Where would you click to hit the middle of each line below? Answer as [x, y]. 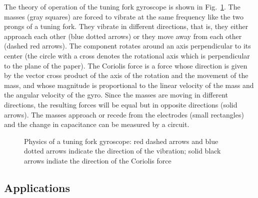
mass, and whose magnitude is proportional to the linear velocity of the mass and [129, 85]
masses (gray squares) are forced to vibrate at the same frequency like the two [124, 16]
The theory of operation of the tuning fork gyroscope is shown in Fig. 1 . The [122, 6]
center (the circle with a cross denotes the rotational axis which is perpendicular [127, 55]
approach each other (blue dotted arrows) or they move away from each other [123, 36]
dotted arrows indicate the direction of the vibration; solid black [122, 151]
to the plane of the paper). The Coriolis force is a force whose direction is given [126, 65]
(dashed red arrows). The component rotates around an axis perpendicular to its [127, 46]
